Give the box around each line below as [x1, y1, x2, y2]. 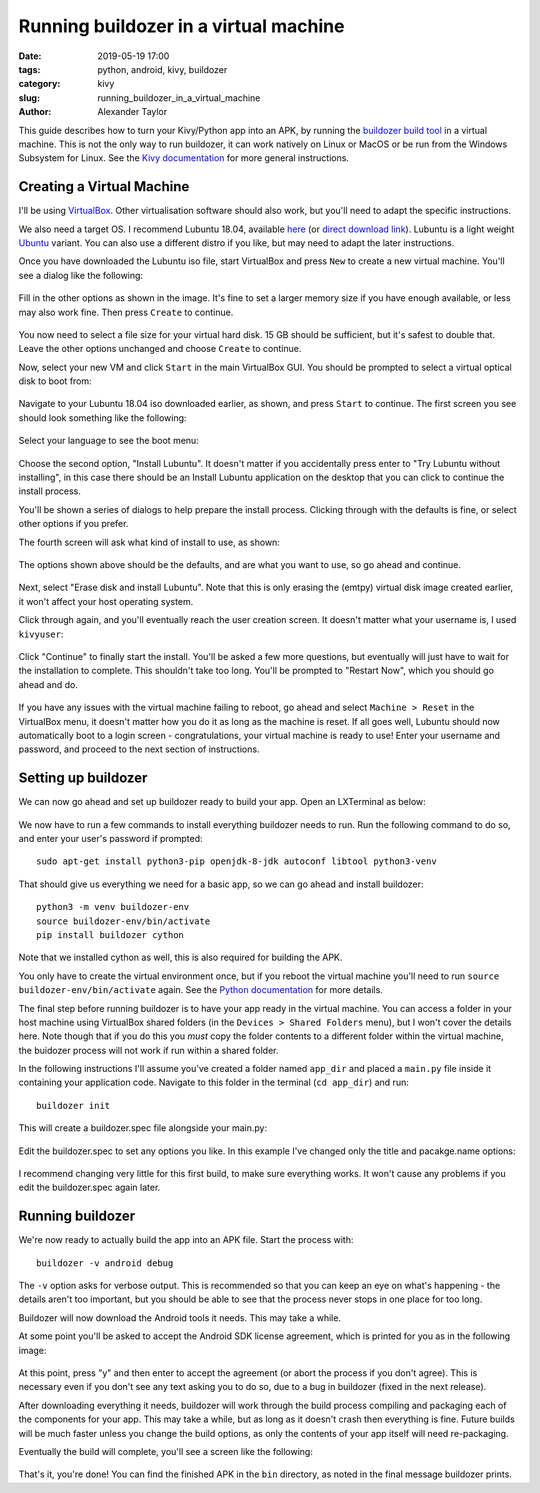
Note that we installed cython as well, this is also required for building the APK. [18, 951, 343, 964]
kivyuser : [18, 628, 64, 640]
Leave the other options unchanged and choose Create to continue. [18, 343, 302, 355]
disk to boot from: [18, 375, 92, 387]
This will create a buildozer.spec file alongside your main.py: [18, 1122, 268, 1134]
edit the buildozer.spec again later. [18, 1181, 161, 1194]
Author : [18, 106, 52, 118]
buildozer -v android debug [36, 1257, 174, 1269]
